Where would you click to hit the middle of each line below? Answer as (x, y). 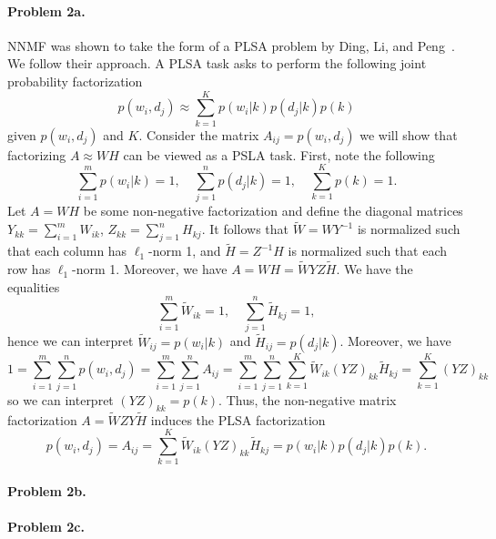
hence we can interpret (71, 341)
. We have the (375, 269)
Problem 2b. (47, 491)
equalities (34, 286)
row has (29, 269)
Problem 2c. (46, 527)
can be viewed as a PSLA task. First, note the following (279, 154)
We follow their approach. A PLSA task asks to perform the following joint (217, 63)
